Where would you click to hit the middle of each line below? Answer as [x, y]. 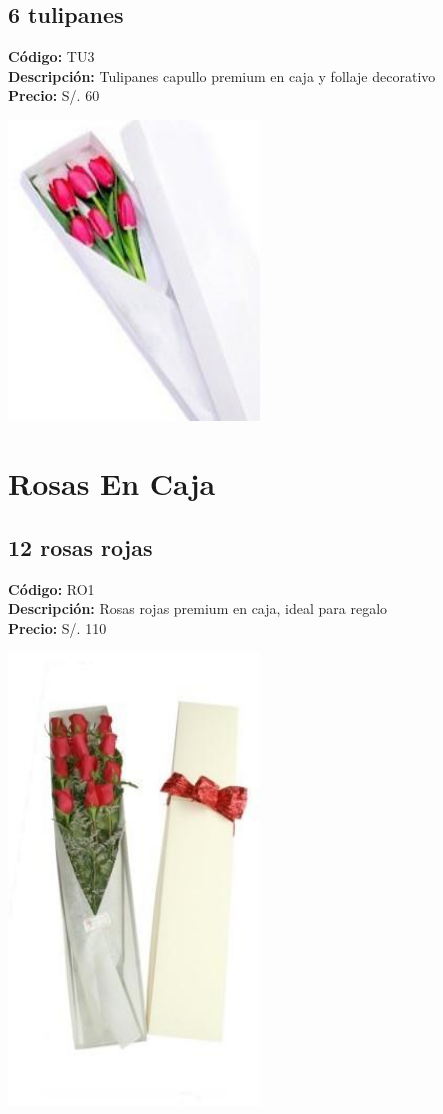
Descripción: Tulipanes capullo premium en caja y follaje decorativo [222, 75]
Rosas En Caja [112, 483]
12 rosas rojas [80, 546]
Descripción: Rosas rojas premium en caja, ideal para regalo [198, 608]
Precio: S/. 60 [54, 95]
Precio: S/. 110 [57, 627]
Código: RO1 [51, 588]
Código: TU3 [51, 56]
